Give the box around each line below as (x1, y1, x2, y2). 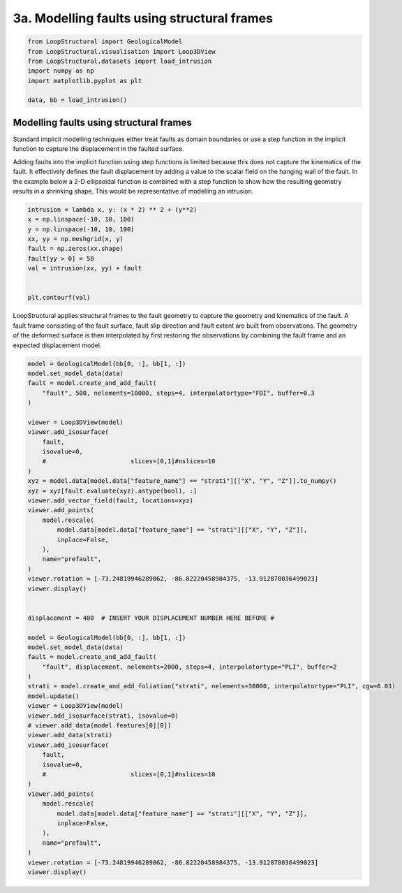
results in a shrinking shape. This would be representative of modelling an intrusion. (13, 187, 254, 195)
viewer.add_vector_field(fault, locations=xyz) (27, 497, 193, 504)
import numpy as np (27, 67, 94, 75)
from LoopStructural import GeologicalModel (27, 38, 183, 45)
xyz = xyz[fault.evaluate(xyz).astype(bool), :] (27, 486, 198, 495)
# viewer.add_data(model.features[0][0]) (27, 722, 172, 729)
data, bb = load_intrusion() (27, 96, 128, 104)
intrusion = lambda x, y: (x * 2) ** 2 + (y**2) (27, 205, 198, 213)
